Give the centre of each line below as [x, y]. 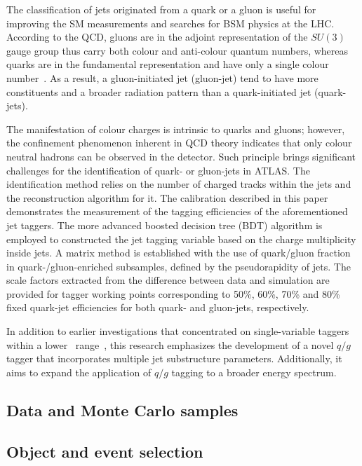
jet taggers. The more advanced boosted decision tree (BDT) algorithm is [165, 225]
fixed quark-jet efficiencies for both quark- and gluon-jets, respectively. [158, 307]
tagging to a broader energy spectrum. [254, 372]
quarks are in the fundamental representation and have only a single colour [168, 64]
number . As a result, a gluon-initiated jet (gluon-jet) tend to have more [162, 77]
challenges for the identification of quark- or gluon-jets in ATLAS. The [158, 170]
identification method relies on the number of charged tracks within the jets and [179, 184]
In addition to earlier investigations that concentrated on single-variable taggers [178, 331]
